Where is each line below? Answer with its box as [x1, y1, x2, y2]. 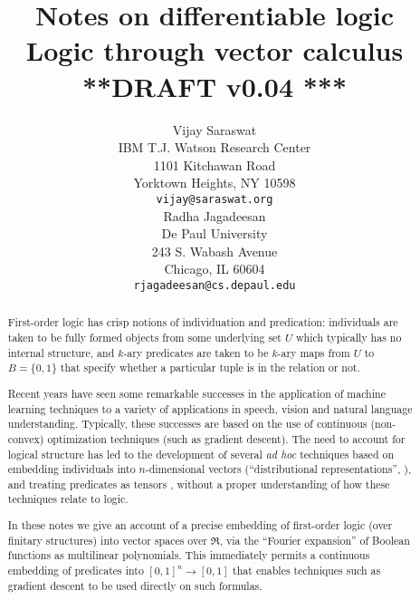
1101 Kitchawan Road [153, 155, 276, 174]
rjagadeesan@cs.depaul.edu [133, 278, 296, 292]
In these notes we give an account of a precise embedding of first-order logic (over [7, 518, 393, 533]
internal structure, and [7, 344, 115, 360]
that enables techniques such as [233, 562, 381, 577]
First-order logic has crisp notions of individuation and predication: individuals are [7, 315, 398, 330]
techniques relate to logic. [7, 491, 129, 507]
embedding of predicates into [7, 562, 144, 577]
